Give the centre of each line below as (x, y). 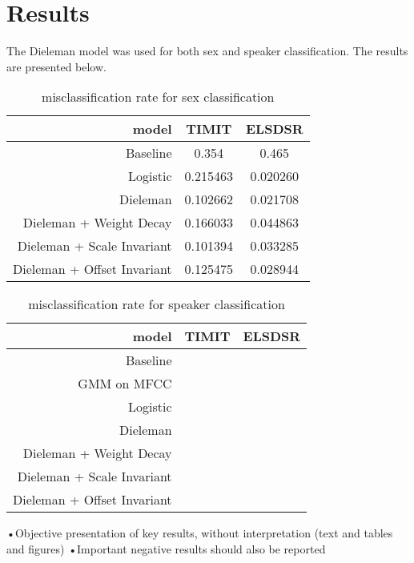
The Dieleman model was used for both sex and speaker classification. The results (207, 51)
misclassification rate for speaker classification (157, 304)
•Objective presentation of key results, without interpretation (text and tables (200, 533)
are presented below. (56, 66)
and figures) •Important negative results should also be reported (166, 548)
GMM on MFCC (125, 384)
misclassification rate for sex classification (158, 97)
